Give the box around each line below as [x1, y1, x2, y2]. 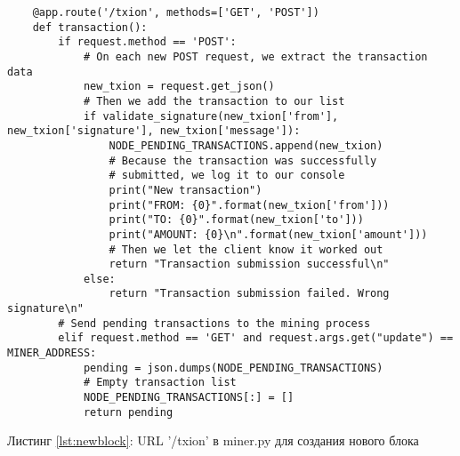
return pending [83, 405, 174, 419]
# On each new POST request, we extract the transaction [83, 50, 428, 63]
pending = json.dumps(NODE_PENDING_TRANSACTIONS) [83, 361, 383, 374]
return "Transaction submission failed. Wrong [109, 287, 390, 300]
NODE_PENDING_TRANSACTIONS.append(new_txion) [109, 139, 383, 152]
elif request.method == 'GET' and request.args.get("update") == [58, 332, 454, 345]
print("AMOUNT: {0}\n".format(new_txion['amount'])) [109, 228, 428, 241]
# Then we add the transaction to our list [83, 94, 345, 108]
